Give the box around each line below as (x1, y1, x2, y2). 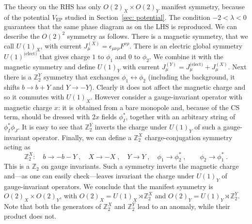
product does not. (4, 210, 57, 221)
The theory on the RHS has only (4, 1, 101, 11)
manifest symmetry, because (161, 1, 245, 11)
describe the (4, 31, 40, 41)
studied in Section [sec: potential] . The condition (65, 12, 210, 22)
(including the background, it (148, 72, 235, 82)
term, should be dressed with (4, 112, 90, 122)
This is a (4, 161, 30, 171)
